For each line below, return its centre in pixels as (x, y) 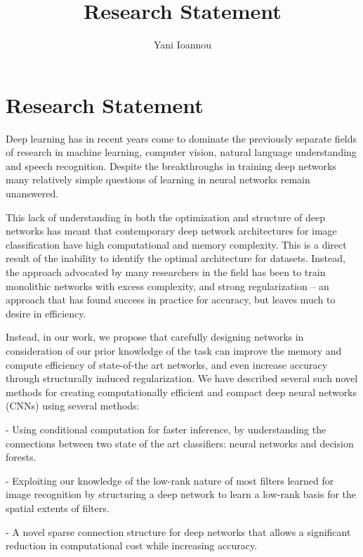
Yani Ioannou (183, 45)
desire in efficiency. (46, 313)
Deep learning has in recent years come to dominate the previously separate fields (181, 138)
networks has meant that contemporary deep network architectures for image (171, 231)
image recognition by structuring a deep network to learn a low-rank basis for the (181, 494)
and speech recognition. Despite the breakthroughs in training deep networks (171, 165)
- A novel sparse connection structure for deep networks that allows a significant (178, 531)
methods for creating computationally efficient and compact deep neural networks (181, 392)
